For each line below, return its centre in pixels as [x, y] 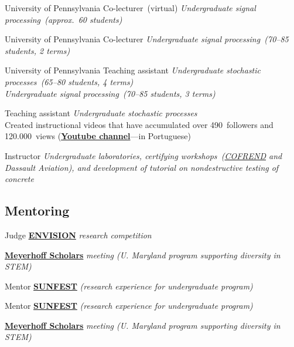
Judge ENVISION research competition [78, 235]
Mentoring [37, 210]
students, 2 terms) [37, 50]
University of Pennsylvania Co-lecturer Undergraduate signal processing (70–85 [147, 39]
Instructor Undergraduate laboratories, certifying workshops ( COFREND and [143, 155]
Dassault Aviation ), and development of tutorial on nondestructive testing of [142, 167]
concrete [19, 179]
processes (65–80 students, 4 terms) [69, 81]
